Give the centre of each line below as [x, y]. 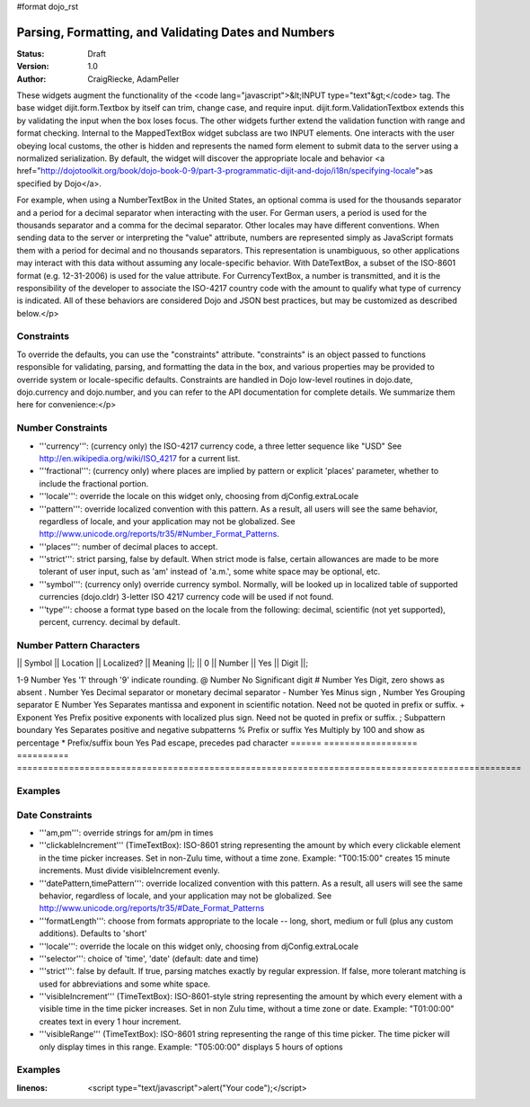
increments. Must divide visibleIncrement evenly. [129, 870]
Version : [33, 67]
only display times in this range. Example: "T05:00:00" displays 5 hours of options [191, 1047]
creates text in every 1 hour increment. [110, 1022]
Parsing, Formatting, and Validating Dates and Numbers [176, 32]
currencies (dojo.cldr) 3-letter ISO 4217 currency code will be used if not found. [186, 597]
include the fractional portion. [94, 483]
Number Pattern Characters [79, 645]
